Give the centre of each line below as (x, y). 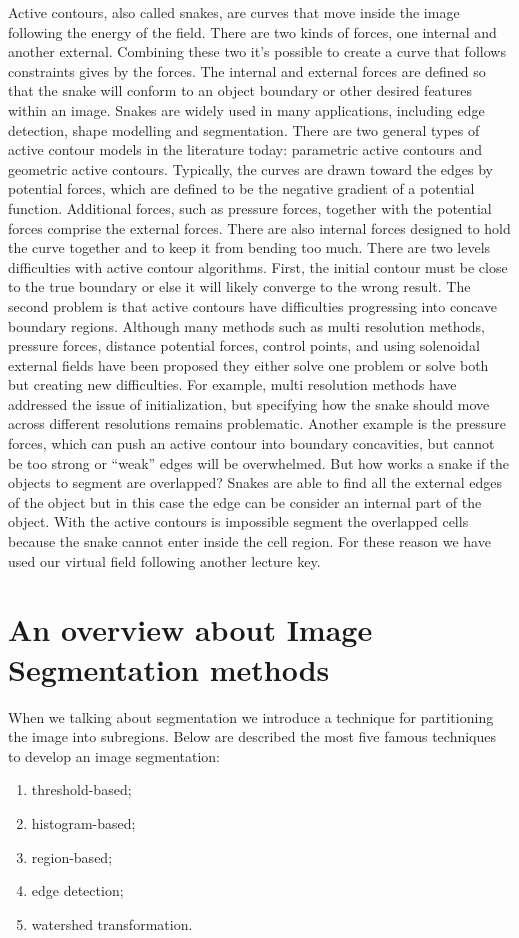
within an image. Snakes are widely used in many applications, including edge (246, 109)
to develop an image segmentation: (114, 755)
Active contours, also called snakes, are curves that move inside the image (234, 12)
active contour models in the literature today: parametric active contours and (245, 149)
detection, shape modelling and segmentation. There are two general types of (244, 129)
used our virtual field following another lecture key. (164, 560)
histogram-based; (83, 822)
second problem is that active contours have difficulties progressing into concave (253, 305)
